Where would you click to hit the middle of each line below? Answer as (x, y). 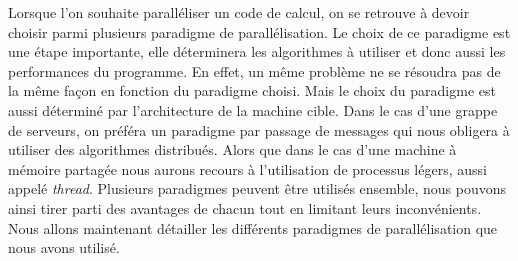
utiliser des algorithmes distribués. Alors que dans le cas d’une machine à (232, 149)
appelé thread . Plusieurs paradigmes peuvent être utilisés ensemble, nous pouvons (257, 188)
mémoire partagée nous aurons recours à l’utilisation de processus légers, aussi (247, 168)
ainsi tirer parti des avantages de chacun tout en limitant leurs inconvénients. (245, 207)
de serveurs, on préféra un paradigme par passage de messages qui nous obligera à (259, 129)
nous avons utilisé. (64, 247)
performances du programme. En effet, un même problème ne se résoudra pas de (254, 70)
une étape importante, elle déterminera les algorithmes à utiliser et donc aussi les (257, 51)
